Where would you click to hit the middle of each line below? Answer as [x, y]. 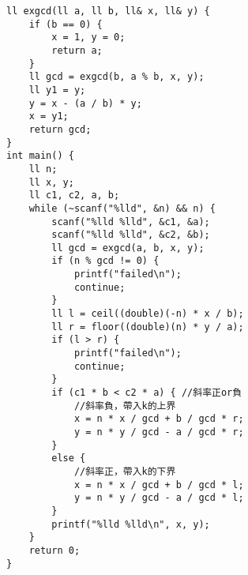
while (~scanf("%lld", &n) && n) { [122, 208]
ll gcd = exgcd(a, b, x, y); [128, 248]
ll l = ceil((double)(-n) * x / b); [148, 314]
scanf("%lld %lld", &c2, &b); [131, 235]
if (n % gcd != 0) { [105, 261]
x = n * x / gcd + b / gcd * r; [159, 419]
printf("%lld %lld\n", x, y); [131, 524]
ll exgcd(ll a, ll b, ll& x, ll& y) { [108, 11]
